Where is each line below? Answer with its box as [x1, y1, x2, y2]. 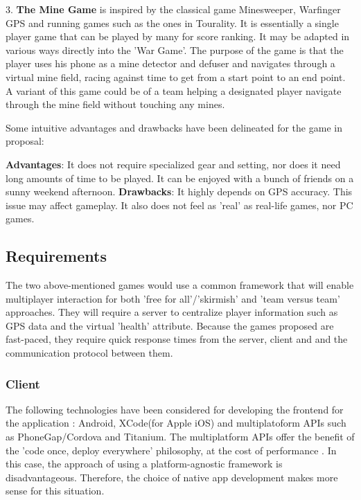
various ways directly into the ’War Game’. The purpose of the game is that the [6, 42, 344, 57]
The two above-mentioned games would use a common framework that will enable [6, 278, 354, 292]
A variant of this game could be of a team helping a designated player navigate [6, 83, 342, 98]
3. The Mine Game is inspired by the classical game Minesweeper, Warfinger [6, 2, 341, 16]
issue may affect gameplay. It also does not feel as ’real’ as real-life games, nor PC [6, 197, 353, 212]
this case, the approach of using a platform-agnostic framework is [6, 456, 283, 471]
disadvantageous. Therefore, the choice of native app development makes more [6, 470, 338, 484]
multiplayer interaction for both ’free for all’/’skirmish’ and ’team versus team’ [6, 291, 340, 305]
